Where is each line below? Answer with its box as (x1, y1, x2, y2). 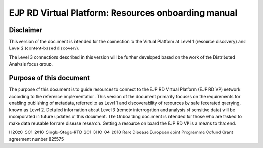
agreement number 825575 (9, 136, 64, 142)
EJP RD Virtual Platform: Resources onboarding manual (9, 7, 238, 18)
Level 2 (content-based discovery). (9, 45, 80, 51)
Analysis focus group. (9, 61, 53, 67)
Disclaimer (9, 26, 42, 34)
